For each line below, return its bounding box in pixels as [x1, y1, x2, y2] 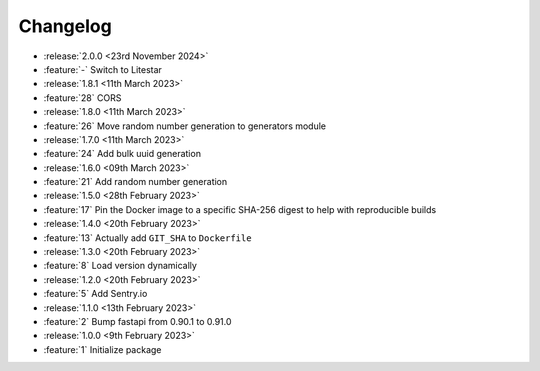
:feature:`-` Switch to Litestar [43, 63, 162, 75]
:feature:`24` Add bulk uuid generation [43, 148, 202, 160]
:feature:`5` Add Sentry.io [43, 288, 148, 300]
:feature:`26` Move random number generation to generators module [43, 120, 327, 132]
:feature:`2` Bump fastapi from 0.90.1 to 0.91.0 [43, 315, 232, 327]
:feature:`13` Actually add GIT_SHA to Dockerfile [43, 231, 252, 244]
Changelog [18, 15, 112, 37]
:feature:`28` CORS [43, 91, 122, 104]
